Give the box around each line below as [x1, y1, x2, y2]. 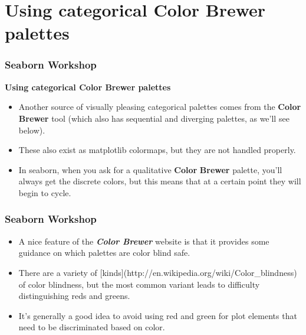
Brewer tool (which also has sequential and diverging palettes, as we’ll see [18, 112, 289, 124]
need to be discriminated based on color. [18, 321, 165, 333]
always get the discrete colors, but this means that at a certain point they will [18, 175, 301, 187]
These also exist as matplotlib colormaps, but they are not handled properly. [18, 144, 296, 156]
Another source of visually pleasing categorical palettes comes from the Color [18, 100, 301, 113]
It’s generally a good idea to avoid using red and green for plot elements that [18, 309, 297, 321]
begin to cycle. [18, 186, 71, 199]
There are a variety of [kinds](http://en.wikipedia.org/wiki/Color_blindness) [18, 266, 297, 278]
